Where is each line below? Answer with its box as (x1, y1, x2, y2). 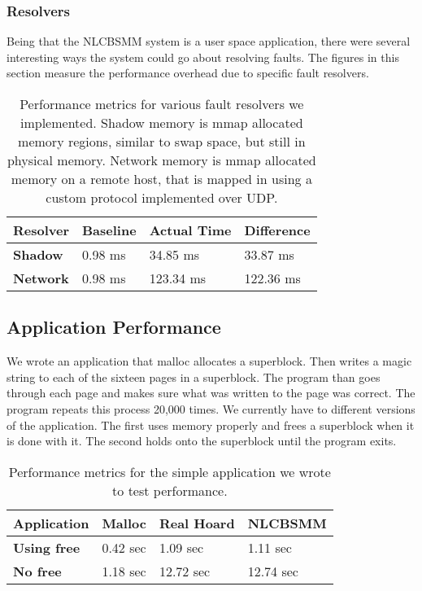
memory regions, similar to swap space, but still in (18, 132, 306, 151)
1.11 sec (247, 537, 292, 557)
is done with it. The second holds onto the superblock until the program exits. (7, 432, 397, 449)
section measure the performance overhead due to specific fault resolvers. (7, 64, 369, 81)
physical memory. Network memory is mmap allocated (7, 151, 316, 169)
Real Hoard (159, 513, 235, 532)
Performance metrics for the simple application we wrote (8, 462, 331, 481)
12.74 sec (247, 561, 298, 580)
